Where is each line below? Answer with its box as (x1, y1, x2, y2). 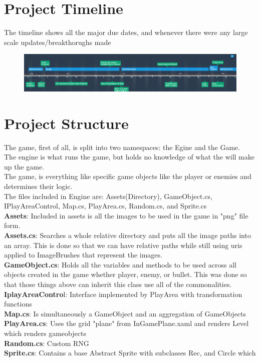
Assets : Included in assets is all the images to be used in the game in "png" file (4, 210, 248, 220)
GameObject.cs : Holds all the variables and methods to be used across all (4, 259, 236, 269)
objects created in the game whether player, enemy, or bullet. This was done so (4, 269, 247, 279)
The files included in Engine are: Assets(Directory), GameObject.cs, (4, 190, 212, 201)
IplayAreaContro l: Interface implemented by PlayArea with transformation (4, 288, 242, 299)
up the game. (4, 161, 45, 171)
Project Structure (4, 112, 129, 133)
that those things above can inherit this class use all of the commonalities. (4, 278, 232, 289)
